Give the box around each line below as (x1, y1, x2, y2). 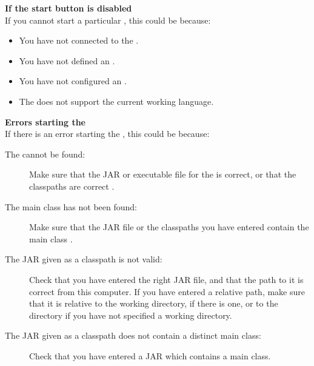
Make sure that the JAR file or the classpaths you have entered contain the (29, 221, 309, 233)
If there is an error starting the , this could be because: (5, 127, 210, 140)
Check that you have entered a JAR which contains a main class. (29, 349, 271, 362)
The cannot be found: (5, 147, 85, 160)
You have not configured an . (19, 75, 127, 87)
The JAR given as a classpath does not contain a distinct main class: (5, 329, 261, 342)
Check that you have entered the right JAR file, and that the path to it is (29, 273, 304, 285)
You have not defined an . (19, 54, 115, 67)
